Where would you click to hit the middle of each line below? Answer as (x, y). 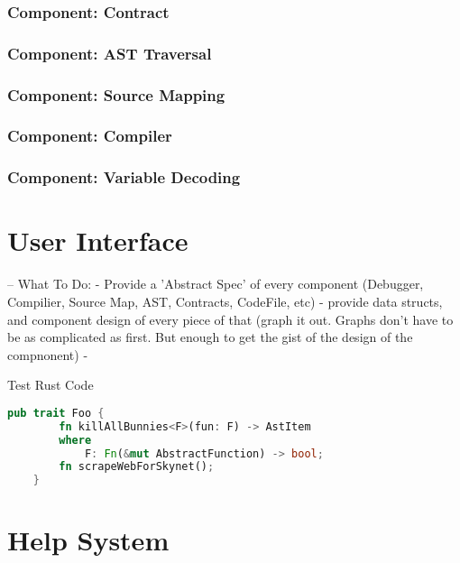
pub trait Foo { (56, 413)
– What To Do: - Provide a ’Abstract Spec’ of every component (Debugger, (216, 284)
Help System (88, 540)
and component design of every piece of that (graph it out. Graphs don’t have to (230, 319)
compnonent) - (48, 354)
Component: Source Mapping (116, 94)
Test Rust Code (51, 385)
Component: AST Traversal (110, 53)
